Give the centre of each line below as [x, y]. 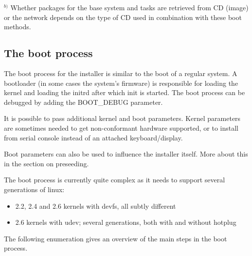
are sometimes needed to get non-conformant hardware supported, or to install [121, 128]
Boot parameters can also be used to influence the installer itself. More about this [126, 154]
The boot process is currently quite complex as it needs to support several [115, 180]
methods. [18, 27]
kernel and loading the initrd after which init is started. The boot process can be [125, 92]
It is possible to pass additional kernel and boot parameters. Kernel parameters [122, 118]
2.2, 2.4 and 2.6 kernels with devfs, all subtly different [96, 206]
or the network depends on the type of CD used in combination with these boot [123, 17]
